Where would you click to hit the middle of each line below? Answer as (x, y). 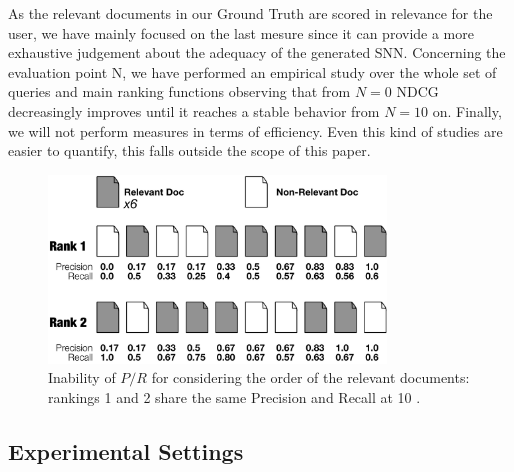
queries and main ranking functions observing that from (179, 91)
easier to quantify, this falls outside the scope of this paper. (189, 150)
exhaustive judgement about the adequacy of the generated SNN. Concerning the (257, 52)
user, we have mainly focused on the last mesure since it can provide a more (241, 32)
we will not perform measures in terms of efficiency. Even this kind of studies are (255, 130)
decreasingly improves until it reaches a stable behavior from (194, 110)
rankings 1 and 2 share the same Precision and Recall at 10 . (234, 396)
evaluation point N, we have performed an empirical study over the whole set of (252, 71)
